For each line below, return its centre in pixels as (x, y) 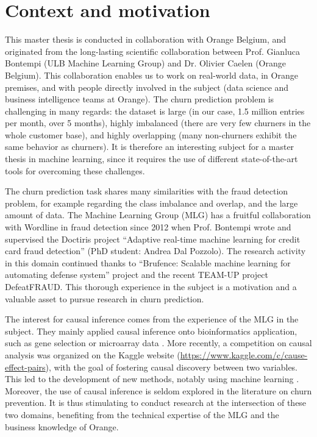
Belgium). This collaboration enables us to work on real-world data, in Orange (151, 75)
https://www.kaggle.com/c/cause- (244, 354)
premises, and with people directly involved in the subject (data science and (147, 87)
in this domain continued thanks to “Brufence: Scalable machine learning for (148, 262)
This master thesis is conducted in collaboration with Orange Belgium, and (146, 39)
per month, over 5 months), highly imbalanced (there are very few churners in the (158, 123)
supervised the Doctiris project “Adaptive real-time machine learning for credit (153, 239)
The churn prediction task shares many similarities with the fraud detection (147, 191)
